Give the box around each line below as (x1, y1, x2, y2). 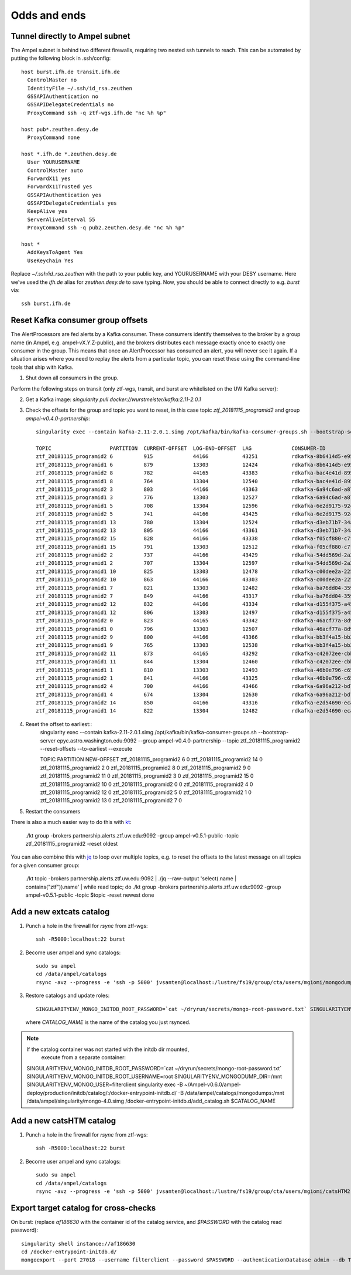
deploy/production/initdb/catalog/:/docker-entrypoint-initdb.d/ (26, 1089, 177, 1096)
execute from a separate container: (41, 1054, 126, 1061)
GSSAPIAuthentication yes (27, 191, 102, 198)
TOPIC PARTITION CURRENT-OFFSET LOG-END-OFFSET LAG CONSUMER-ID (36, 445, 326, 452)
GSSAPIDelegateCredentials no (27, 101, 114, 108)
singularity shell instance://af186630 (21, 1240, 136, 1247)
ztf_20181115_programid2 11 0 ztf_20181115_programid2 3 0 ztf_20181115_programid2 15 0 (40, 772, 254, 779)
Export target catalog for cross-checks (11, 1203, 156, 1213)
